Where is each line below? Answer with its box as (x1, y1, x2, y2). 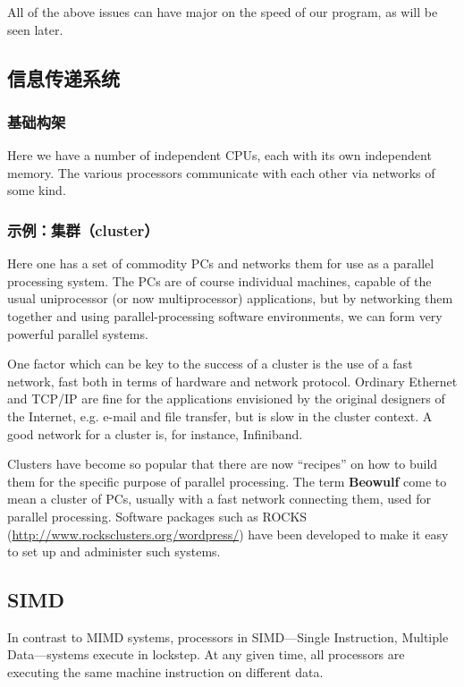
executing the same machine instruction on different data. (7, 663, 324, 682)
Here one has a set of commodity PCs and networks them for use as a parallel (7, 254, 434, 273)
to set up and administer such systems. (7, 542, 221, 561)
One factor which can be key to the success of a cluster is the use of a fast (7, 354, 413, 373)
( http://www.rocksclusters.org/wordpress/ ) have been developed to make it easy (7, 524, 449, 543)
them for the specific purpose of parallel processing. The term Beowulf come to (7, 471, 447, 490)
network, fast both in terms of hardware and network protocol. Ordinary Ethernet (7, 371, 458, 390)
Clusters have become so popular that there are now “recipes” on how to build (7, 454, 438, 473)
